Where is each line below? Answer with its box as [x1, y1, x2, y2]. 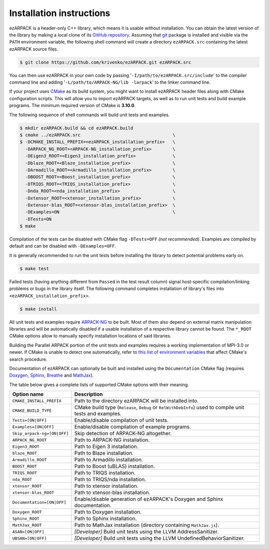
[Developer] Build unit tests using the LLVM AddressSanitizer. [74, 528, 219, 535]
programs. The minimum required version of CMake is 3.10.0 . [9, 103, 136, 109]
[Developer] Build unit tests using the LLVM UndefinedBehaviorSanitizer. [74, 535, 245, 542]
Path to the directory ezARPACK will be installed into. [74, 397, 199, 404]
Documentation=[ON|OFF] [12, 499, 66, 505]
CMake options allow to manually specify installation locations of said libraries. [9, 333, 171, 339]
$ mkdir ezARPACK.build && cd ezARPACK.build [19, 125, 133, 131]
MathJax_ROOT [12, 522, 42, 528]
